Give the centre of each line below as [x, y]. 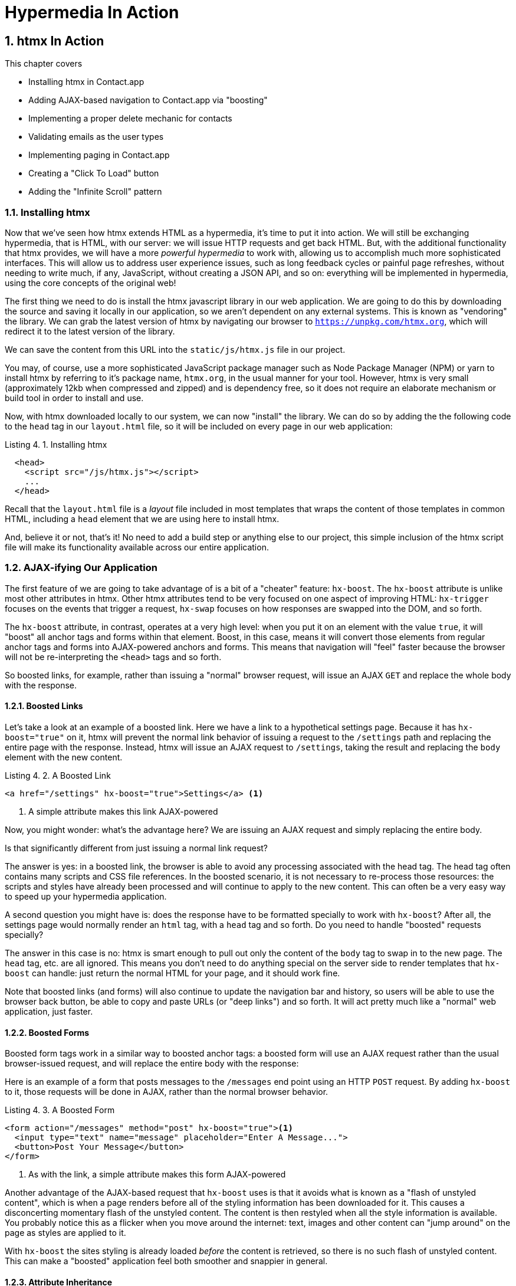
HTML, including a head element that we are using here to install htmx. [142, 519]
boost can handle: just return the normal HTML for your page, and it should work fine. [172, 973]
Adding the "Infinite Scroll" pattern [95, 192]
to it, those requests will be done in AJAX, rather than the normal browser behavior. [167, 1092]
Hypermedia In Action [92, 12]
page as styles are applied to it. [65, 1233]
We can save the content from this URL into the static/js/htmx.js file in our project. [175, 349]
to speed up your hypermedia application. [86, 896]
